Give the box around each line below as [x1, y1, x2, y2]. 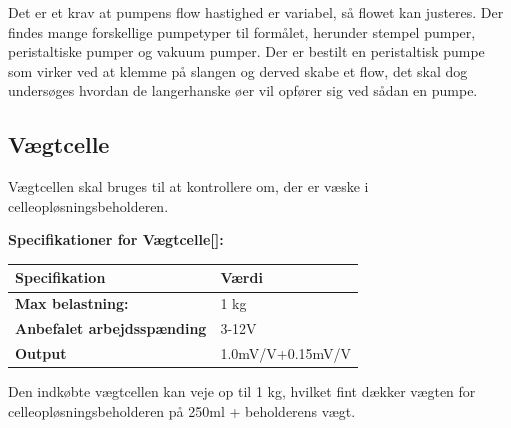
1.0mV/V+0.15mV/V [220, 342, 352, 363]
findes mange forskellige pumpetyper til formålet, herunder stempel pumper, [8, 21, 476, 42]
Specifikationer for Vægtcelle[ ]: [8, 229, 224, 250]
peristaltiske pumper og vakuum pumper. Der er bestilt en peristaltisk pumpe [8, 41, 485, 62]
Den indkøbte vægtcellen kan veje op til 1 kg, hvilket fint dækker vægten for [8, 381, 476, 402]
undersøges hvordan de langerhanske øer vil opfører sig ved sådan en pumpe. [8, 80, 478, 101]
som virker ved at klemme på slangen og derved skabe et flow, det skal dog [8, 60, 468, 81]
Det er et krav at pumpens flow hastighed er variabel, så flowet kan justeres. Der [8, 2, 504, 22]
